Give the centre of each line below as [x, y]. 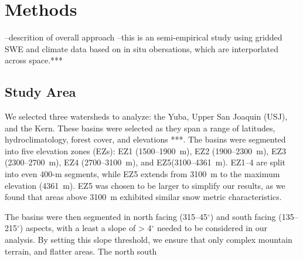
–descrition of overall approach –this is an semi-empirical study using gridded [144, 37]
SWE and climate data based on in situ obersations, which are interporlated [142, 48]
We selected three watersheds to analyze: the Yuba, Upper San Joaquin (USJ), [146, 116]
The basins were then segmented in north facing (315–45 [106, 216]
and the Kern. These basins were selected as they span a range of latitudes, [140, 128]
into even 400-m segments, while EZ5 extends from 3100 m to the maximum [142, 174]
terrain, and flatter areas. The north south [81, 251]
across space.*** [34, 60]
